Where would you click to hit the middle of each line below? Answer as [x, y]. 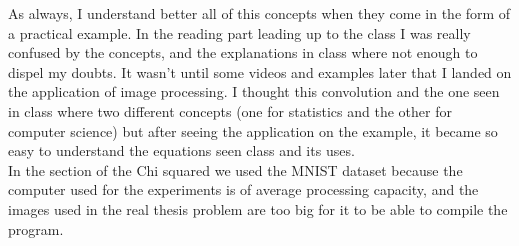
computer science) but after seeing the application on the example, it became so [253, 130]
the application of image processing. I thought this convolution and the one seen [254, 91]
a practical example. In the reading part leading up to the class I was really [239, 32]
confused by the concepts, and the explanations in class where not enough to [243, 52]
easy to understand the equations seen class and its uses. [181, 150]
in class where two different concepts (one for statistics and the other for [230, 110]
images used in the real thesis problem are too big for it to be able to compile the [258, 208]
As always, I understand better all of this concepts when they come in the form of [259, 13]
